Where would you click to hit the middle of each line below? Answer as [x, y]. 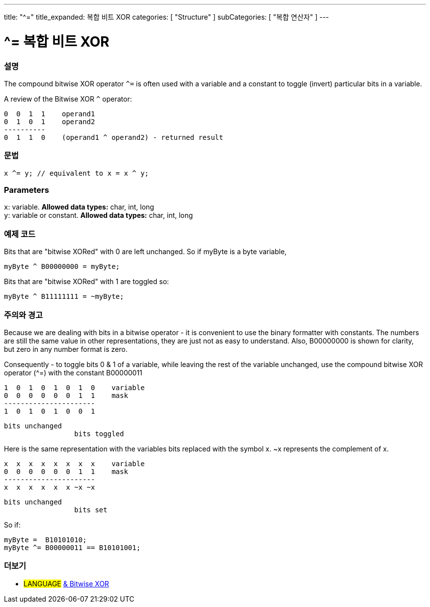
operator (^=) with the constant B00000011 [73, 372]
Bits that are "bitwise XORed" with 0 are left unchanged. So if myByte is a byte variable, [145, 252]
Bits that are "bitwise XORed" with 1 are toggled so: [87, 282]
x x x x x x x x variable [74, 463]
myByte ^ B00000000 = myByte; [62, 267]
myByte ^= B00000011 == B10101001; [72, 547]
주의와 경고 [24, 315]
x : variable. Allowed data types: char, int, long [79, 207]
